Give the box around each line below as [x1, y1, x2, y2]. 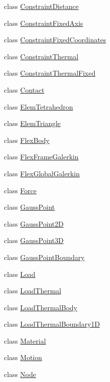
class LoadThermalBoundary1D [4, 319, 100, 329]
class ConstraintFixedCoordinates [4, 34, 106, 45]
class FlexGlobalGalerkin [4, 168, 80, 178]
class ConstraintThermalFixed [4, 68, 96, 78]
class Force [4, 185, 37, 195]
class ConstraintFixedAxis [4, 17, 83, 28]
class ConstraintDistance [4, 1, 79, 11]
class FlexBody [4, 134, 50, 145]
